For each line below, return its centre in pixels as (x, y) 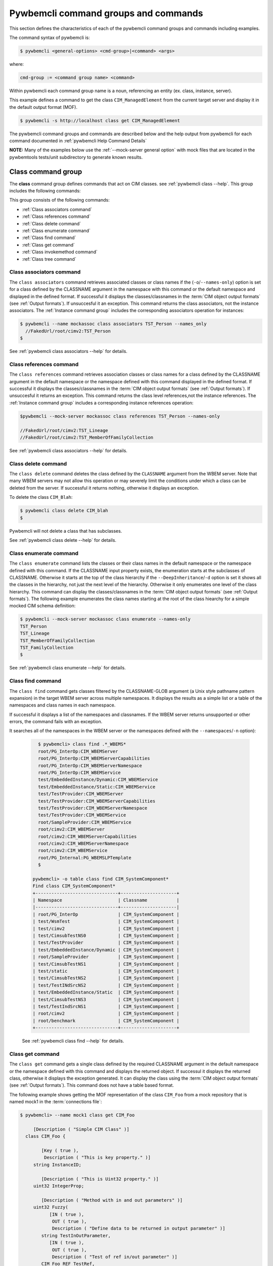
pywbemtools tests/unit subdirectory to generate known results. (76, 157)
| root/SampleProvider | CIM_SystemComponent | (106, 957)
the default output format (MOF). (43, 107)
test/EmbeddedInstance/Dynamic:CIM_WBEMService (98, 780)
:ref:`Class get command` (49, 245)
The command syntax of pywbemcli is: (50, 37)
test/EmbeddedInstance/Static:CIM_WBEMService (97, 787)
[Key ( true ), (60, 1151)
